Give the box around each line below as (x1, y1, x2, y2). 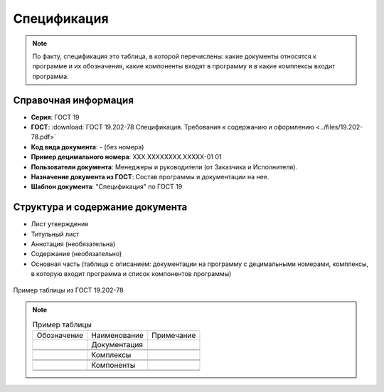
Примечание (151, 330, 196, 340)
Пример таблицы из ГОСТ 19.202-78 (13, 285, 124, 295)
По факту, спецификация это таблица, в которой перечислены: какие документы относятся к (32, 52, 316, 60)
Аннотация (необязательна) (31, 240, 116, 248)
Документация (91, 339, 144, 349)
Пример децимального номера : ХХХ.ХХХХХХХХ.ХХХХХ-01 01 (31, 153, 222, 161)
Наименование (91, 330, 144, 340)
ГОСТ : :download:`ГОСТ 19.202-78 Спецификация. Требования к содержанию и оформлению (31, 123, 314, 132)
